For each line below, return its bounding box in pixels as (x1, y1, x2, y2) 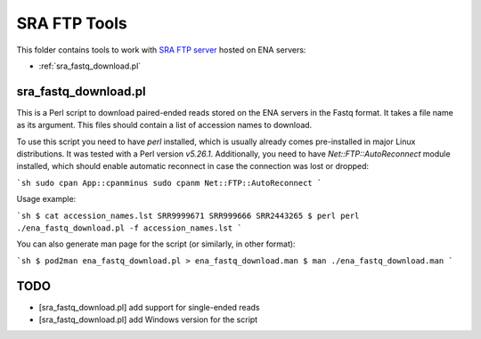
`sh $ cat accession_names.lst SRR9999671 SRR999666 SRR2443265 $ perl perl (16, 210, 360, 221)
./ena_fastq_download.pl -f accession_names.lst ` (16, 222, 242, 233)
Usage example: (16, 194, 77, 205)
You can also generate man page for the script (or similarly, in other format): (16, 238, 296, 249)
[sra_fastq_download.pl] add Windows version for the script (38, 314, 258, 325)
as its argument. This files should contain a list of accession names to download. (16, 120, 313, 131)
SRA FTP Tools (16, 13, 128, 33)
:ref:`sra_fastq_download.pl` (38, 61, 142, 71)
